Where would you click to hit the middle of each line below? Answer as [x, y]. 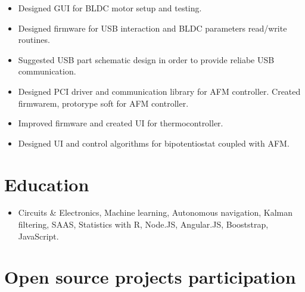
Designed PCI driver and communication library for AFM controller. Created [159, 91]
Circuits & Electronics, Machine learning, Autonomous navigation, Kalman [155, 212]
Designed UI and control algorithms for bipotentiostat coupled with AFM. [154, 143]
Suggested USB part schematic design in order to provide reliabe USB [146, 59]
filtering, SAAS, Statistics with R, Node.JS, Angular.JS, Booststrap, [143, 224]
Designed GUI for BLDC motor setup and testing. [110, 8]
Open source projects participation [150, 277]
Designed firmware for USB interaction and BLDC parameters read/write [152, 28]
